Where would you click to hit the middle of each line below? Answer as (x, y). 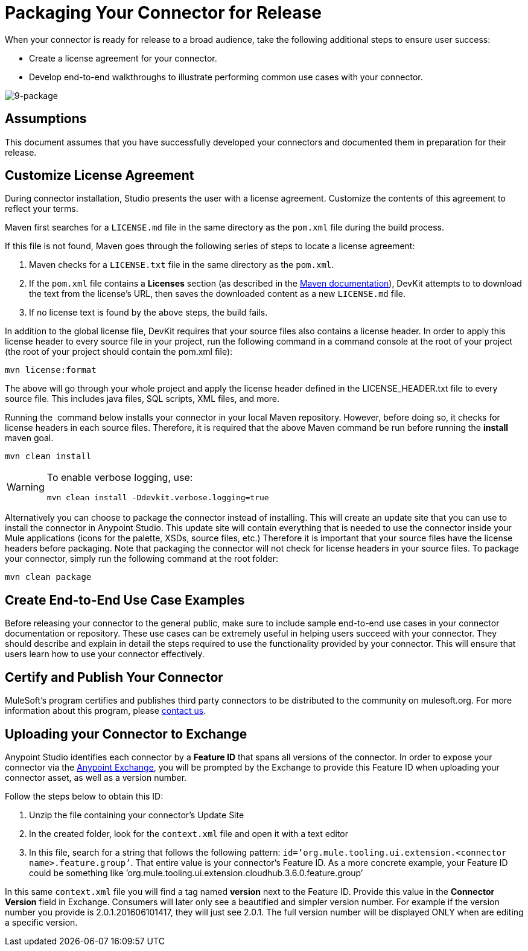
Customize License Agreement (100, 176)
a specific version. (41, 922)
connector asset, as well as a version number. (96, 777)
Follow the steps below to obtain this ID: (84, 796)
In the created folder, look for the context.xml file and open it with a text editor (189, 833)
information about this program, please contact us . (106, 711)
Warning (26, 487)
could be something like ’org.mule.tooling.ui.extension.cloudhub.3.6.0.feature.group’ (196, 873)
